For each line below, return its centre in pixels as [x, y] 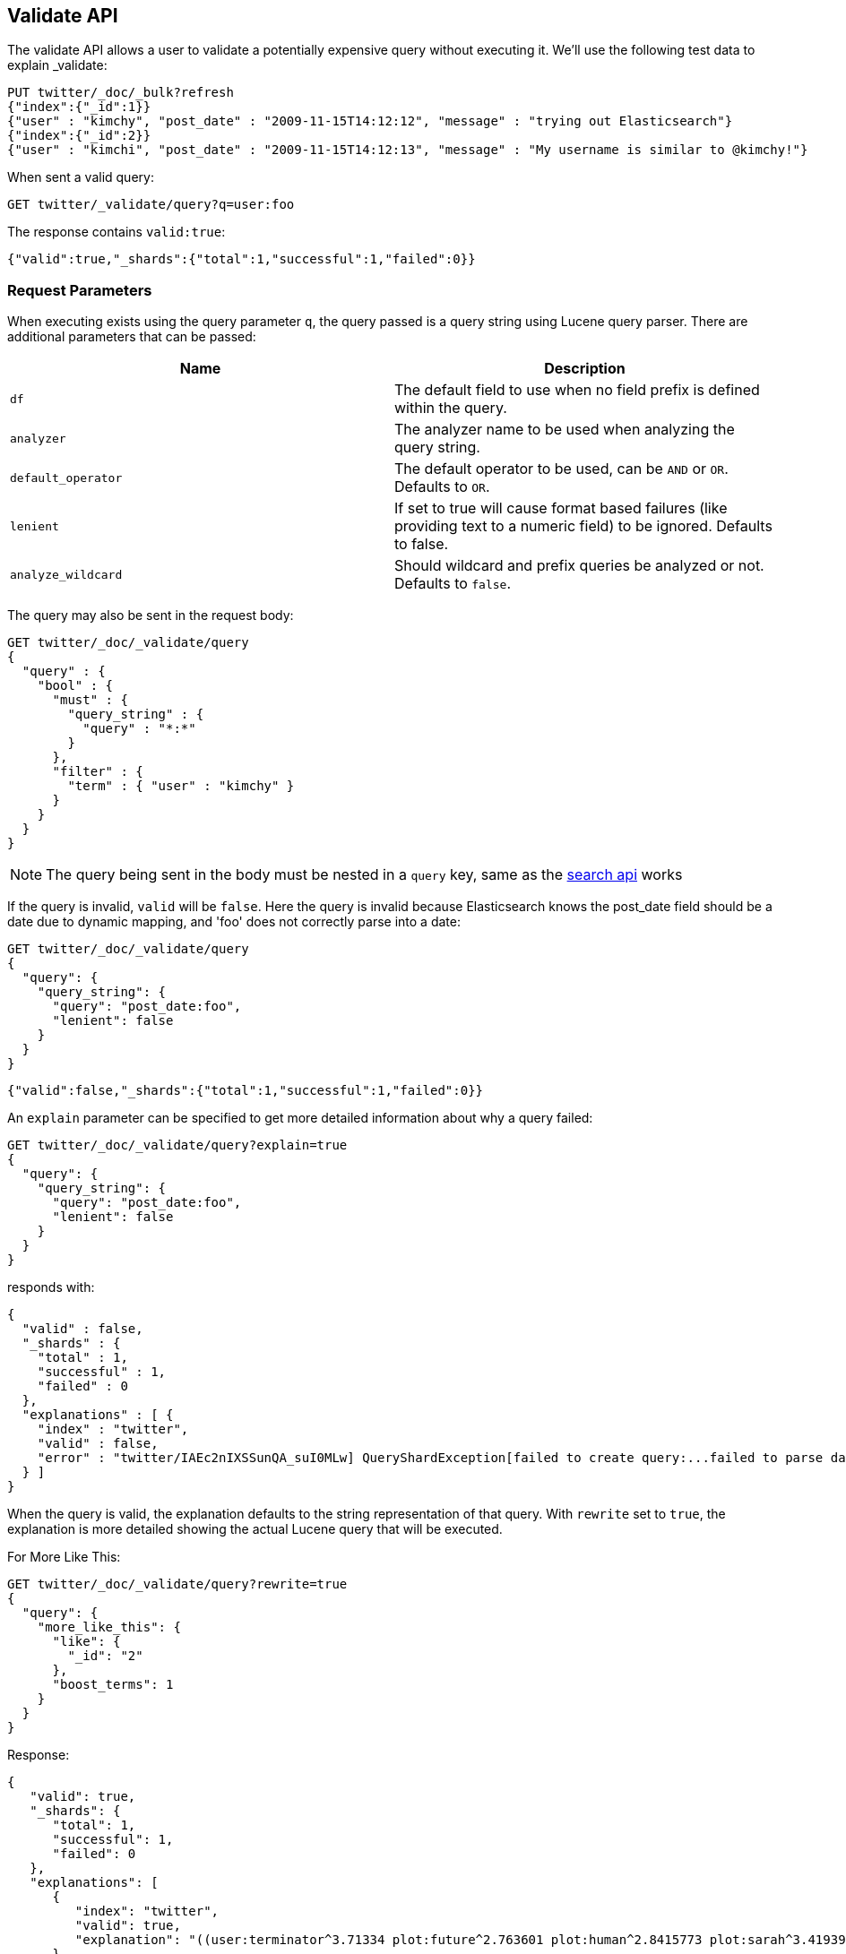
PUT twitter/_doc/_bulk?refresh [121, 93]
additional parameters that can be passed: [132, 337]
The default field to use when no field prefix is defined [577, 390]
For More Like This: [64, 1557]
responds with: [51, 1287]
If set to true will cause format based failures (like [561, 508]
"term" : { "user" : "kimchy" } [181, 786]
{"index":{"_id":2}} [79, 136]
